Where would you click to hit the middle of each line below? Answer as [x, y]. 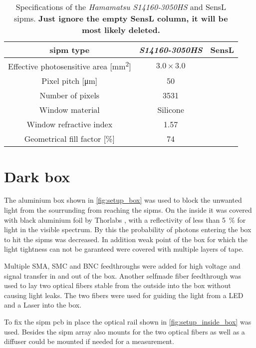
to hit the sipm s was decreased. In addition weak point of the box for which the [126, 239]
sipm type [70, 50]
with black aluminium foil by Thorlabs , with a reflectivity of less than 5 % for [125, 219]
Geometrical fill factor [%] [69, 139]
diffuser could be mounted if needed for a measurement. [89, 341]
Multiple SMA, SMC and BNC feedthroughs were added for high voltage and [122, 266]
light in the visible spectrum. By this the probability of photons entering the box [128, 229]
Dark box [37, 176]
